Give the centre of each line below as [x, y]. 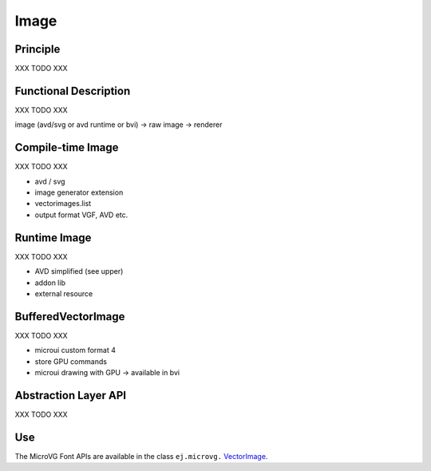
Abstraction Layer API [71, 395]
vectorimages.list [63, 204]
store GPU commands [71, 361]
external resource [64, 293]
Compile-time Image [67, 148]
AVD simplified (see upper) [79, 271]
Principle [38, 49]
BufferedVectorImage [70, 317]
